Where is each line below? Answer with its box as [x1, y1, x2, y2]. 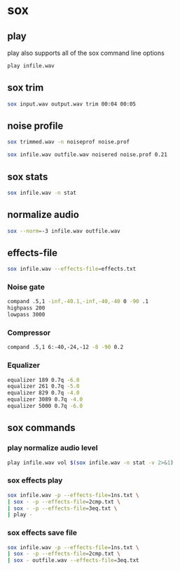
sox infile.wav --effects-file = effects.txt [7, 266, 137, 273]
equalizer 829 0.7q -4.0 [7, 390, 80, 397]
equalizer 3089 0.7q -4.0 [7, 396, 83, 403]
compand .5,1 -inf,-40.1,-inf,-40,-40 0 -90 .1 [7, 298, 149, 305]
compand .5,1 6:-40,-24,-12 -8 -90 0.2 [7, 344, 124, 351]
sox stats [7, 171, 48, 183]
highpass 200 [7, 304, 46, 312]
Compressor [7, 328, 51, 338]
